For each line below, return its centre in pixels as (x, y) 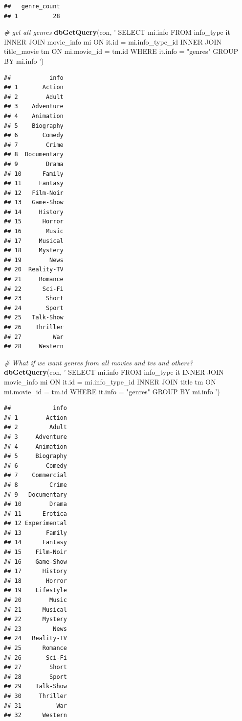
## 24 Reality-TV (35, 638)
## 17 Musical (34, 241)
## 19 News (34, 260)
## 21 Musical (35, 610)
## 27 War (34, 337)
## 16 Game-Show (35, 562)
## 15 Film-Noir (35, 552)
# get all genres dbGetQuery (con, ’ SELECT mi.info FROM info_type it (117, 32)
